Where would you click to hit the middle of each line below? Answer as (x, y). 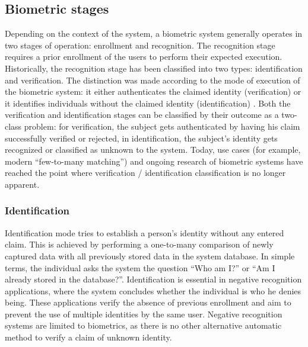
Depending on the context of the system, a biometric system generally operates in (154, 33)
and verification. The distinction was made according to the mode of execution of (153, 80)
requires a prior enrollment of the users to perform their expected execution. (144, 57)
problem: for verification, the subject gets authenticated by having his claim (162, 126)
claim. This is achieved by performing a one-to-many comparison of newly (139, 244)
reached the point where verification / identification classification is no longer (145, 173)
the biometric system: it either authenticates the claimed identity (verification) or (153, 91)
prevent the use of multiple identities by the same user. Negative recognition (144, 314)
